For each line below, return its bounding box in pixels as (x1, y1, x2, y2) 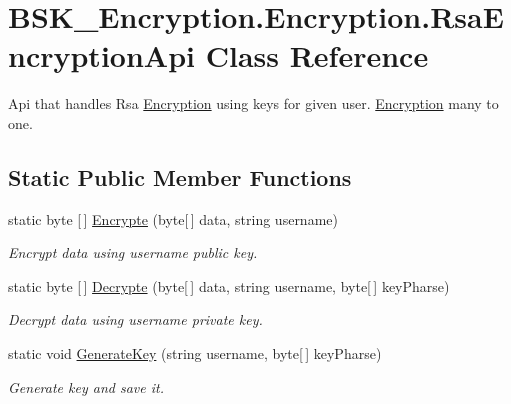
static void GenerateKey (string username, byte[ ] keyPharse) (8, 343, 382, 364)
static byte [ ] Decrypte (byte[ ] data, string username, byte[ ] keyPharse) (8, 275, 450, 296)
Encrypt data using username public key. (8, 242, 258, 263)
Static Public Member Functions (8, 161, 352, 192)
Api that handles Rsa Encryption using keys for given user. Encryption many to (8, 93, 499, 114)
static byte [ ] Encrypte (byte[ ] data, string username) (8, 208, 338, 229)
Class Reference (205, 35, 429, 76)
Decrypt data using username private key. (8, 309, 263, 330)
